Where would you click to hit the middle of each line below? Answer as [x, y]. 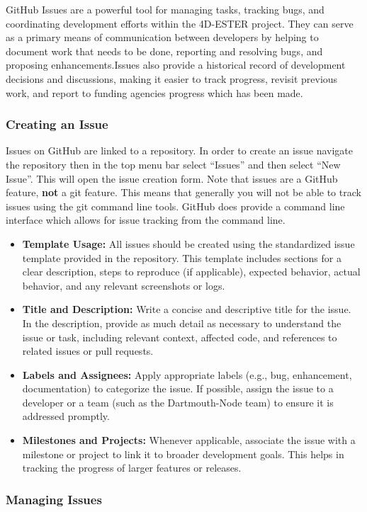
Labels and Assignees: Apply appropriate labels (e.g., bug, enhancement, [187, 374]
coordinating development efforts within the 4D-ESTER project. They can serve [180, 23]
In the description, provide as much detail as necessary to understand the [182, 323]
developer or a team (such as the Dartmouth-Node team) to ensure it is [178, 402]
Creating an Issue [57, 124]
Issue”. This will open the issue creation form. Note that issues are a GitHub [172, 178]
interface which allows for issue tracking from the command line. [146, 220]
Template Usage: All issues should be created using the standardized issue [188, 243]
